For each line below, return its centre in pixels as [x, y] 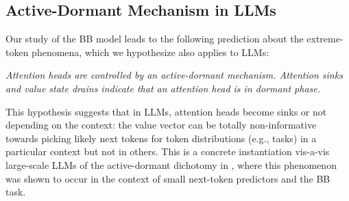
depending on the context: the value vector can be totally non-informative [161, 125]
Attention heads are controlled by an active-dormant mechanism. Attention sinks [174, 75]
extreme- [325, 39]
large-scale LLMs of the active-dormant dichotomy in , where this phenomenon [171, 164]
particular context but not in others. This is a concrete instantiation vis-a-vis [168, 151]
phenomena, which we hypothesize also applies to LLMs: [151, 52]
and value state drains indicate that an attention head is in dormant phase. [163, 88]
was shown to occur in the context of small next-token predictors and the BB [168, 178]
